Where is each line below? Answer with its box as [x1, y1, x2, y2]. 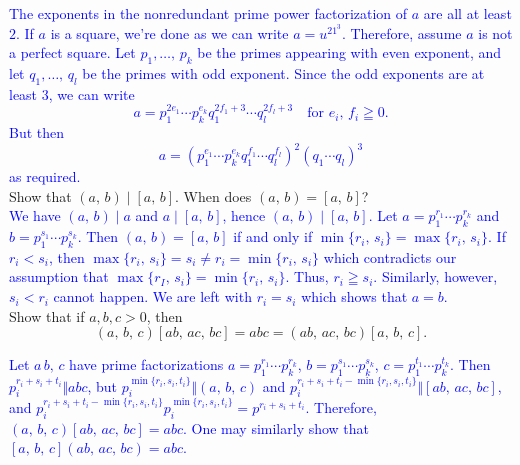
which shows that [301, 286, 408, 307]
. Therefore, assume [341, 22, 462, 43]
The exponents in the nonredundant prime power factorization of [9, 3, 408, 23]
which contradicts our [323, 246, 457, 267]
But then [9, 122, 65, 143]
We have [9, 205, 61, 226]
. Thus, [285, 266, 329, 287]
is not [478, 22, 513, 43]
